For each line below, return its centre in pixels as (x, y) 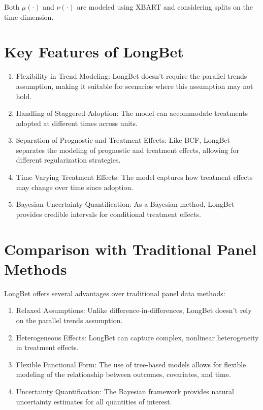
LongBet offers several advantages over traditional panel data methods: (115, 293)
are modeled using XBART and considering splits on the (165, 7)
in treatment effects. (47, 347)
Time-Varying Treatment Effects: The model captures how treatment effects (134, 177)
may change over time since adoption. (75, 187)
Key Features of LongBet (94, 52)
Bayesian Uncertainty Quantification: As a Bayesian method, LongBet (125, 204)
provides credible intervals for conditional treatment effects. (108, 214)
